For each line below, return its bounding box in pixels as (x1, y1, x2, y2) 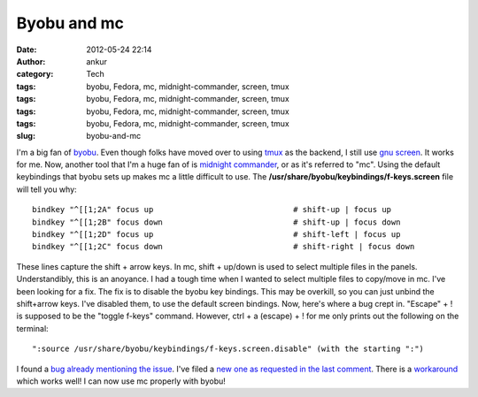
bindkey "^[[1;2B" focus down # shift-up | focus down (32, 217, 401, 227)
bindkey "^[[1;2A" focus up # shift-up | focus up (32, 204, 392, 215)
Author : (16, 56, 46, 66)
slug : (16, 131, 35, 141)
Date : (16, 44, 37, 55)
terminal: (16, 323, 49, 333)
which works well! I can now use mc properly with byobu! (16, 376, 226, 386)
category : (16, 69, 54, 80)
